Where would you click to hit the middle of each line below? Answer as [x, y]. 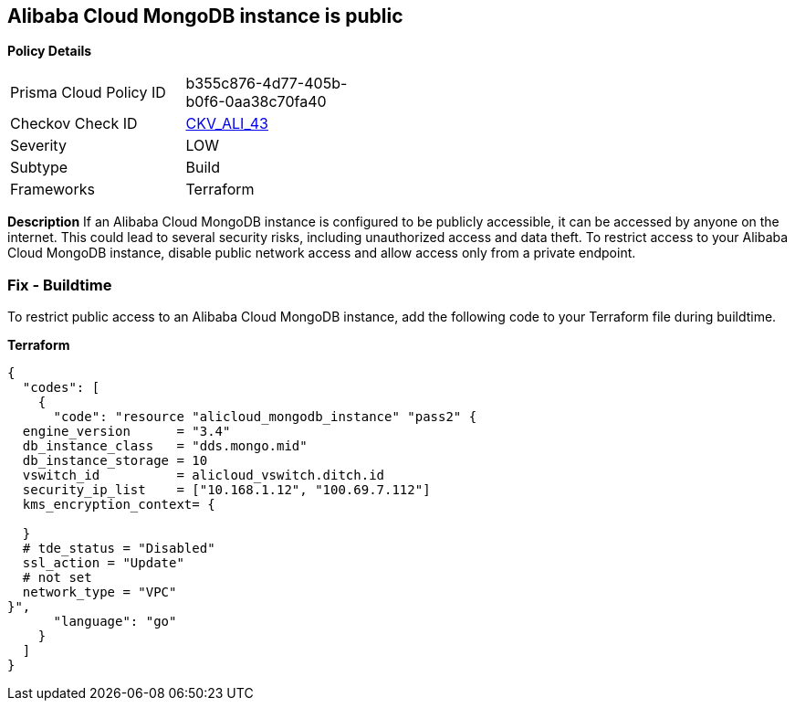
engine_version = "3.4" [126, 432]
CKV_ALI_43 [227, 124]
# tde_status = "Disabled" [119, 549]
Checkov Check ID [74, 124]
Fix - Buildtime [60, 285]
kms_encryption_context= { [119, 505]
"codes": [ [61, 388]
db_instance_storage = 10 [115, 461]
